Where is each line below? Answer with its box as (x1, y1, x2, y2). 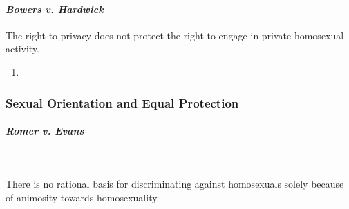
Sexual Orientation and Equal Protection (6, 94, 239, 111)
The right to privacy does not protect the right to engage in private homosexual (6, 28, 344, 42)
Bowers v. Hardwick (6, 1, 104, 16)
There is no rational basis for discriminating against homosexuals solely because (6, 177, 344, 191)
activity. (6, 41, 40, 56)
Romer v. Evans (6, 123, 84, 138)
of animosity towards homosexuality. (6, 190, 160, 204)
